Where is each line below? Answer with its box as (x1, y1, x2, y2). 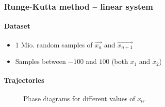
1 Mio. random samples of (15, 39, 93, 49)
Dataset (4, 21, 31, 31)
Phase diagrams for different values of (23, 93, 135, 104)
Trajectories (4, 75, 45, 85)
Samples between (15, 56, 66, 66)
